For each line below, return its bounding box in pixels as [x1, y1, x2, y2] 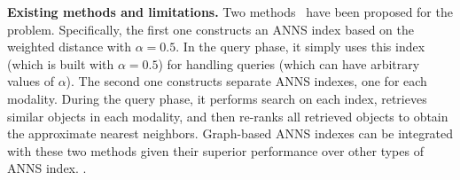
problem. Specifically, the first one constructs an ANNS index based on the [7, 20, 414, 38]
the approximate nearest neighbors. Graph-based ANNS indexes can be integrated [7, 124, 454, 143]
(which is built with [7, 54, 114, 73]
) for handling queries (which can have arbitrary [158, 54, 420, 73]
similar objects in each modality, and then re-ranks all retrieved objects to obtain [7, 106, 448, 125]
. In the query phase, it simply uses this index [175, 37, 425, 56]
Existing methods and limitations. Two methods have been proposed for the [7, 3, 453, 20]
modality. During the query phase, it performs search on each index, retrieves [7, 89, 427, 107]
